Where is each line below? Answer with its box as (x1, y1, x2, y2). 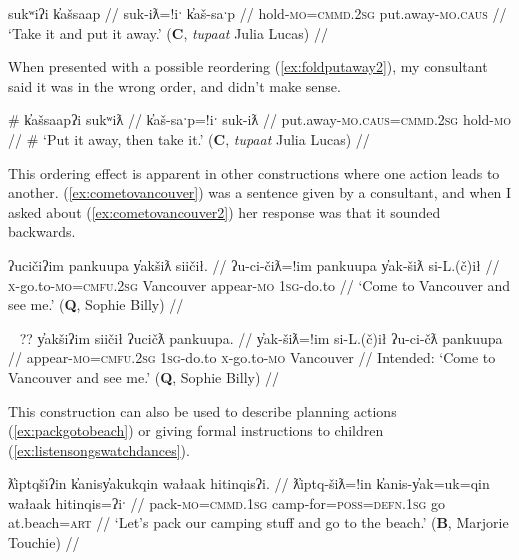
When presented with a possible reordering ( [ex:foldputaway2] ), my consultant (8, 56, 488, 77)
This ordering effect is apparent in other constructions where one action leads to (8, 162, 500, 183)
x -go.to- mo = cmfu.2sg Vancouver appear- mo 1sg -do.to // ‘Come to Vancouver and (8, 274, 511, 295)
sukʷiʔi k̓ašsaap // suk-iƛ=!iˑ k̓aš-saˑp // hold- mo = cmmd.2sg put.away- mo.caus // (8, 3, 507, 23)
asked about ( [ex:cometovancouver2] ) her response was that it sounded (8, 201, 441, 222)
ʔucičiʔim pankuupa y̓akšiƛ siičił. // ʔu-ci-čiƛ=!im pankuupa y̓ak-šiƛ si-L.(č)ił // (8, 254, 500, 275)
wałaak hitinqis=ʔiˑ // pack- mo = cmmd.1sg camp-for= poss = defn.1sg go (8, 492, 446, 513)
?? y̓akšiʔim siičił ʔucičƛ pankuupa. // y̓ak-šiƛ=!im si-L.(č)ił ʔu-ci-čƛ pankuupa (19, 327, 503, 348)
